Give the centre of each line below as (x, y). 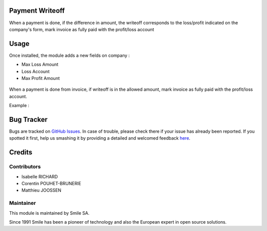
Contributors (25, 167)
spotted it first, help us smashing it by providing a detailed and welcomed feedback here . (100, 138)
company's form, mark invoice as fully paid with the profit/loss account (82, 29)
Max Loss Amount (40, 65)
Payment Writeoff (37, 11)
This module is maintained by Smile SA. (49, 213)
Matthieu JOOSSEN (42, 191)
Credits (21, 152)
